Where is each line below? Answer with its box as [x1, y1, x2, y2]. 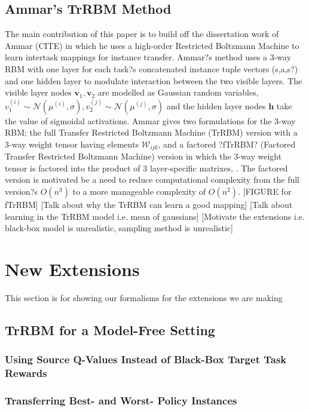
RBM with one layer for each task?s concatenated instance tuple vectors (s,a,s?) [5, 62, 298, 75]
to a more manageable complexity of [72, 185, 206, 197]
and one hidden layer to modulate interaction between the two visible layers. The [5, 74, 302, 87]
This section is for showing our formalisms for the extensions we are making [5, 291, 283, 303]
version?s [5, 185, 38, 197]
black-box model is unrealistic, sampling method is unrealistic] [5, 222, 233, 234]
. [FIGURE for [237, 185, 292, 197]
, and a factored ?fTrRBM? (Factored [158, 137, 296, 150]
